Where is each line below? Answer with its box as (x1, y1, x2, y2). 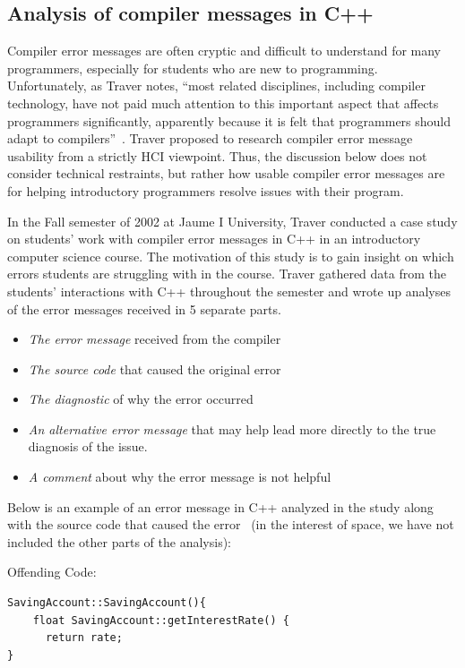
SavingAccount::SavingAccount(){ (7, 596, 206, 610)
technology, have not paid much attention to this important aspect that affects (7, 93, 439, 112)
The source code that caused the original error (28, 359, 281, 378)
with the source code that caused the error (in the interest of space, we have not (7, 515, 454, 534)
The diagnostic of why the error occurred (28, 390, 254, 408)
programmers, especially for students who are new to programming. (7, 58, 378, 77)
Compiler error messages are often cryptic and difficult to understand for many (7, 41, 442, 60)
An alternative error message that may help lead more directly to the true (28, 419, 436, 438)
